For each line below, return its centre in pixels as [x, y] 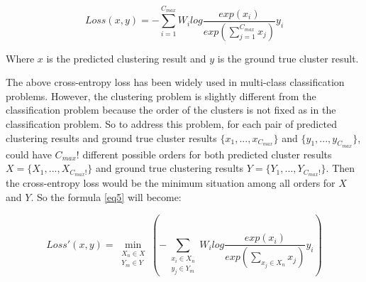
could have [29, 154]
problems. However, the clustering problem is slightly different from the [161, 96]
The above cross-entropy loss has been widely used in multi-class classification [175, 82]
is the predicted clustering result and [126, 58]
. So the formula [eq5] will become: [106, 196]
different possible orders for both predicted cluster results [207, 154]
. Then [340, 168]
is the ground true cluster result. [288, 58]
